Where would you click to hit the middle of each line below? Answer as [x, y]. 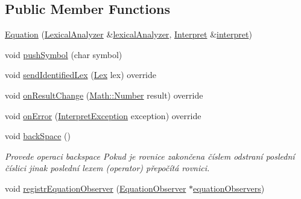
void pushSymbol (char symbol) [64, 54]
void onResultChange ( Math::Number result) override [104, 95]
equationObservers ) [229, 188]
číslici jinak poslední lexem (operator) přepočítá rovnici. [107, 168]
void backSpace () [38, 136]
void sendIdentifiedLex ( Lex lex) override [81, 75]
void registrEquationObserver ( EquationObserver [96, 188]
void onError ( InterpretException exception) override [103, 115]
